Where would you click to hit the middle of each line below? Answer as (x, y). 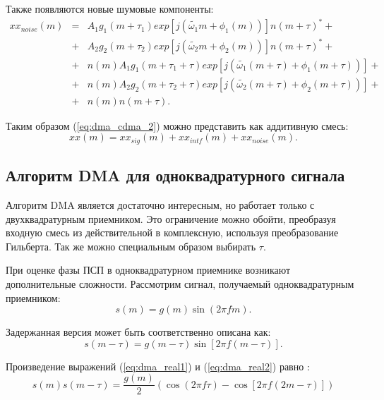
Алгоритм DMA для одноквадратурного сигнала (175, 175)
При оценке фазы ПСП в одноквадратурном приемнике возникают (148, 270)
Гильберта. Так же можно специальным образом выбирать (131, 246)
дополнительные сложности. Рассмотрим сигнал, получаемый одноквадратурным (180, 283)
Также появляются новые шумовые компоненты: (110, 8)
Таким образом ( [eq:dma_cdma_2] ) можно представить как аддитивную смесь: (177, 125)
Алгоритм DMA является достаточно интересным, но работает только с (160, 205)
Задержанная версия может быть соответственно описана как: (138, 332)
